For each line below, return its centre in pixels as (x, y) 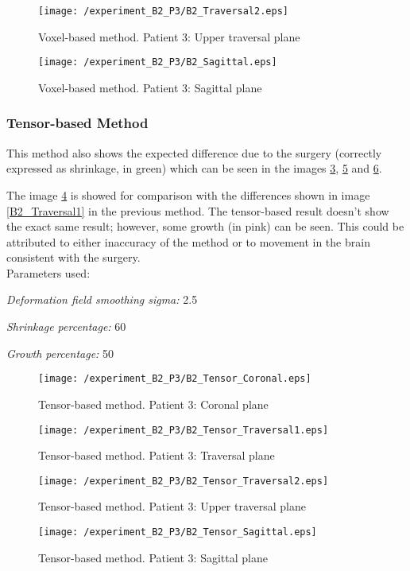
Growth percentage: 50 (60, 353)
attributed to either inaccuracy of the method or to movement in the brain (188, 241)
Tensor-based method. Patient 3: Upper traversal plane (172, 506)
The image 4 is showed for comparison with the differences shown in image (188, 194)
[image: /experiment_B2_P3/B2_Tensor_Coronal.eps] (175, 379)
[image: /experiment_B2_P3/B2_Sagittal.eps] (158, 62)
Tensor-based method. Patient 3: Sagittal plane (153, 557)
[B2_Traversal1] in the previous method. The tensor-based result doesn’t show (198, 210)
